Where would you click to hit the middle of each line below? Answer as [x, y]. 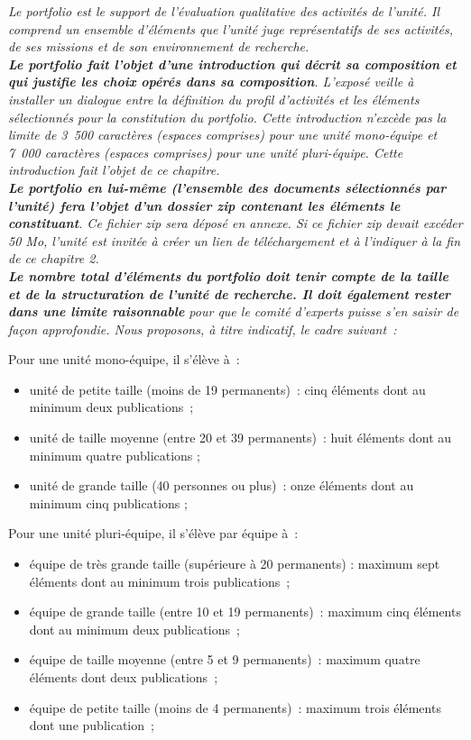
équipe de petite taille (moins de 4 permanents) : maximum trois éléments [235, 707]
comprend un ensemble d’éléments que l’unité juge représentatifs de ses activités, [231, 28]
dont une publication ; [92, 725]
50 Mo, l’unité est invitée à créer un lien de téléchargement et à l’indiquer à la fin [235, 240]
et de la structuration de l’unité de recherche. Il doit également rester [230, 293]
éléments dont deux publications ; [124, 677]
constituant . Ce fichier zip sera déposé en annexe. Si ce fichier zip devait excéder [235, 223]
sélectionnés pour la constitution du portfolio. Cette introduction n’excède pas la [227, 117]
